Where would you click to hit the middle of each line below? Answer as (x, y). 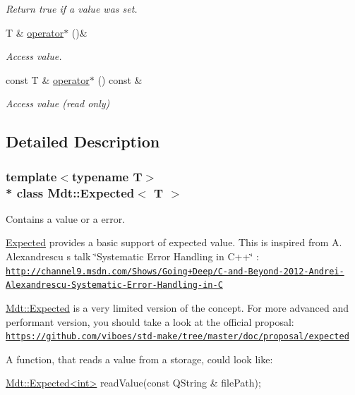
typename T (107, 176)
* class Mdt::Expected (70, 192)
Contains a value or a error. (66, 218)
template (31, 176)
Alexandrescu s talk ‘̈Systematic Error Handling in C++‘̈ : (132, 256)
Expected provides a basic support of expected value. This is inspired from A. (174, 242)
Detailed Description (83, 141)
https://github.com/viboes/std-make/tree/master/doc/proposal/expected (177, 337)
